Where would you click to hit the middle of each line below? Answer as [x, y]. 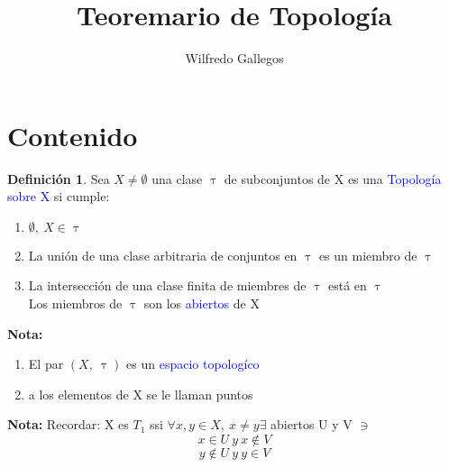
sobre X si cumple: [59, 196]
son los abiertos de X [202, 303]
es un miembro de [368, 255]
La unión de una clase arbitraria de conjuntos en [163, 255]
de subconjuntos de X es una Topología [333, 178]
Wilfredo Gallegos [234, 58]
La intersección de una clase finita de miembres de [167, 285]
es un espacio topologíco [193, 364]
